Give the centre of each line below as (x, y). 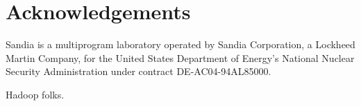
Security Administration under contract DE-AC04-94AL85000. (138, 71)
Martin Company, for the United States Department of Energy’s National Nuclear (180, 57)
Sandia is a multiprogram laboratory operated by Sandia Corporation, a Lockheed (180, 44)
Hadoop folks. (35, 94)
